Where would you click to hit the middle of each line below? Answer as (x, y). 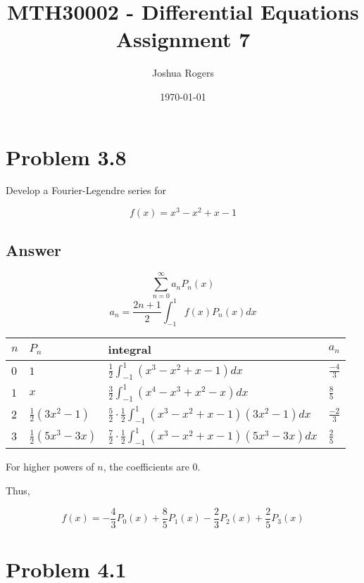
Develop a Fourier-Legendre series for (86, 190)
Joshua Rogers (183, 73)
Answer (34, 249)
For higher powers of (50, 467)
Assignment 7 (183, 39)
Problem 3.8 (66, 156)
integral (130, 349)
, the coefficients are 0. (152, 467)
